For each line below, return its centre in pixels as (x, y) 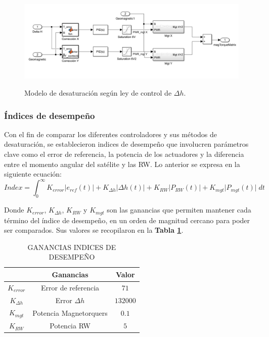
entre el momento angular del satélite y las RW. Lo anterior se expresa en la (122, 164)
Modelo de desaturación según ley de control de (98, 93)
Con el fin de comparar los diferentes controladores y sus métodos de (111, 134)
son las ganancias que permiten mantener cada (179, 210)
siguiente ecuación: (33, 174)
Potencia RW (70, 326)
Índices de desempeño (50, 115)
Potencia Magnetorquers (70, 312)
